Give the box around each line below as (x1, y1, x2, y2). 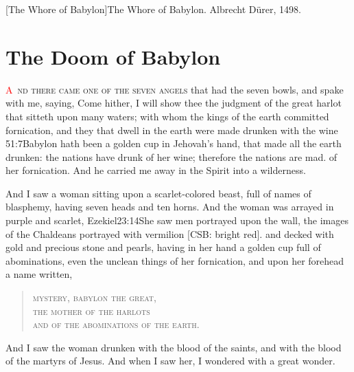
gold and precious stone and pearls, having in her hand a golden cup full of (5, 240, 321, 254)
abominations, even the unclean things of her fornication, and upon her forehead (5, 253, 344, 267)
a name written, (5, 267, 73, 281)
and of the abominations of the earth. (32, 317, 200, 331)
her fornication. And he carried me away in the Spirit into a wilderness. (5, 163, 306, 177)
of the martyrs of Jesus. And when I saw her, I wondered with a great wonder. (5, 353, 335, 368)
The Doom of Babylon (5, 42, 221, 70)
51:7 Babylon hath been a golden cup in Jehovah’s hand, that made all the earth (5, 136, 342, 151)
